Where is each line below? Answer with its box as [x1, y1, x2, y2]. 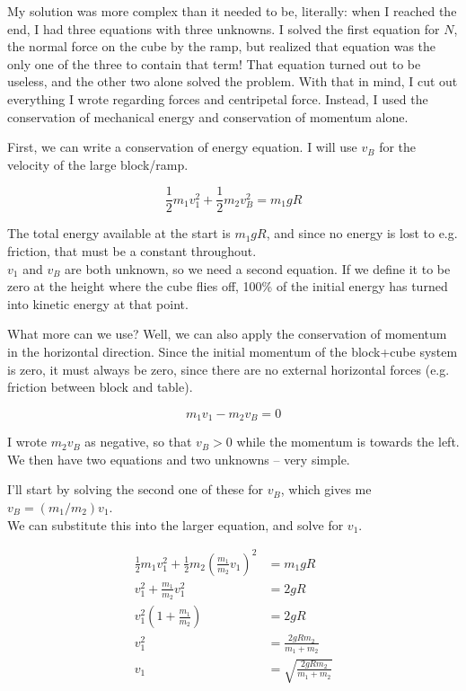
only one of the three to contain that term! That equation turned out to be [7, 54, 421, 73]
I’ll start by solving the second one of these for [7, 480, 264, 499]
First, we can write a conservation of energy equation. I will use [7, 137, 357, 156]
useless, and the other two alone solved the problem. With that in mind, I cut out [7, 72, 458, 91]
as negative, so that [84, 432, 192, 451]
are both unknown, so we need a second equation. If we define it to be [65, 259, 451, 278]
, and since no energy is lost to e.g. [266, 224, 458, 243]
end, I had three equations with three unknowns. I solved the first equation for [7, 19, 440, 38]
